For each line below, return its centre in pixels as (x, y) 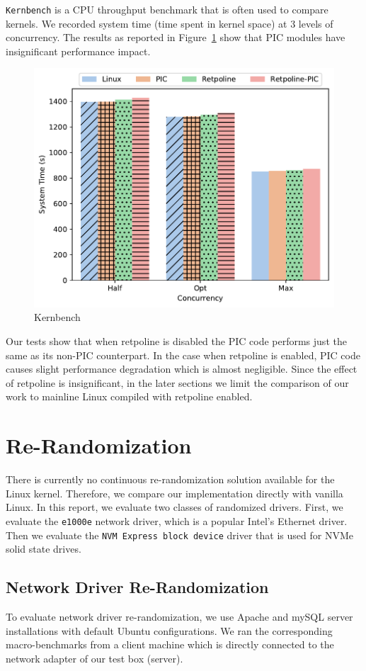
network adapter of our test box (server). (95, 658)
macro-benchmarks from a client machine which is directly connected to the (170, 644)
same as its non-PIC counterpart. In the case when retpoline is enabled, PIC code (183, 355)
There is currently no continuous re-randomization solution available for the (170, 479)
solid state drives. (44, 549)
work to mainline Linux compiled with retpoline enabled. (129, 396)
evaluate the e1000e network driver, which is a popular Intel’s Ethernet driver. (177, 520)
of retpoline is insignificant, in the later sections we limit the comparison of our (177, 382)
